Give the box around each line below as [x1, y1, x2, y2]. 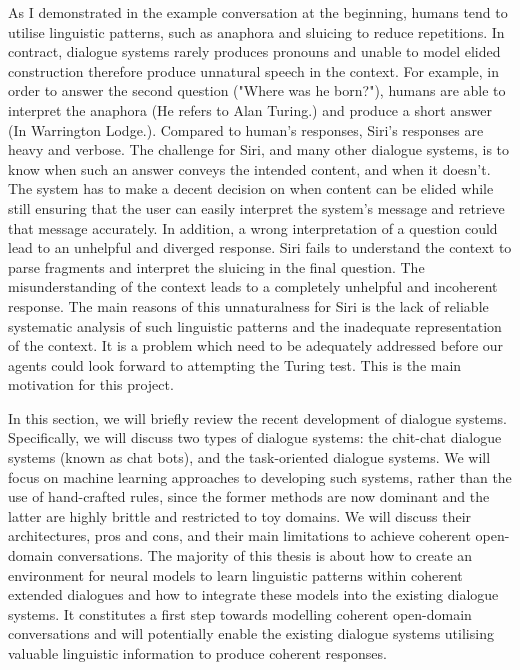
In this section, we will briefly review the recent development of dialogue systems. [8, 407, 507, 428]
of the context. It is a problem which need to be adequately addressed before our [8, 335, 504, 356]
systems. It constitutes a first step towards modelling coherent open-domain [8, 603, 472, 624]
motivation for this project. [8, 374, 174, 395]
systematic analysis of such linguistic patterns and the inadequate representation [8, 315, 502, 336]
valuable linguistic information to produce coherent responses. [8, 643, 387, 663]
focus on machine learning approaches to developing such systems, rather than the [8, 466, 512, 487]
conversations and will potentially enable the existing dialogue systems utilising [8, 623, 494, 644]
